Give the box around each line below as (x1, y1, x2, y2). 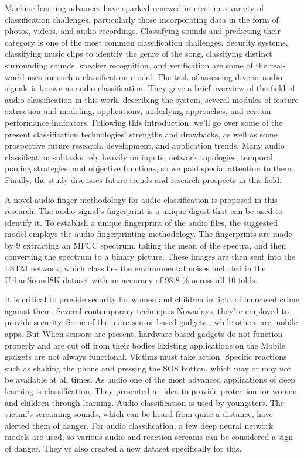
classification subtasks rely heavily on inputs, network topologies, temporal (5, 150, 274, 163)
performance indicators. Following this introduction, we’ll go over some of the (5, 116, 283, 128)
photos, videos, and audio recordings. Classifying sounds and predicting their (5, 25, 281, 37)
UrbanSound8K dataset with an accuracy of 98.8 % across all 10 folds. (5, 273, 258, 285)
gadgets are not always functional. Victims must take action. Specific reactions (5, 350, 287, 363)
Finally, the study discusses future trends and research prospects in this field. (5, 173, 282, 185)
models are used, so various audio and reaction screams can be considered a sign (5, 431, 293, 443)
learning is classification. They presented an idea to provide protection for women (5, 385, 298, 397)
